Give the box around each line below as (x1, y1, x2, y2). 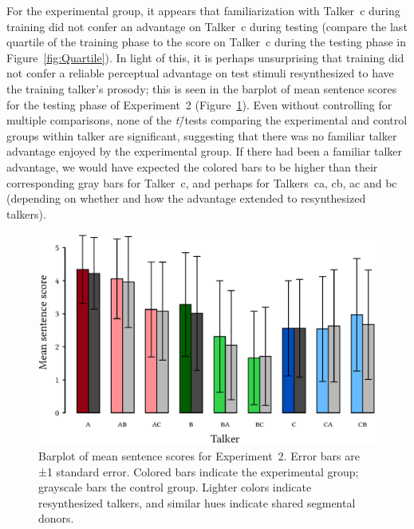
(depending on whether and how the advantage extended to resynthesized (6, 190, 366, 207)
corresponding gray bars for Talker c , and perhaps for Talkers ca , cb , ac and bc (6, 174, 397, 191)
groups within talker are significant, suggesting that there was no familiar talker (6, 127, 397, 144)
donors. (38, 510, 74, 527)
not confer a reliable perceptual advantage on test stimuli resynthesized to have (6, 65, 394, 81)
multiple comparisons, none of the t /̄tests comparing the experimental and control (6, 112, 408, 128)
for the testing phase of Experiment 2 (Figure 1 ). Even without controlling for (6, 96, 392, 113)
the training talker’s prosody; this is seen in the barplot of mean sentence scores (6, 80, 397, 97)
